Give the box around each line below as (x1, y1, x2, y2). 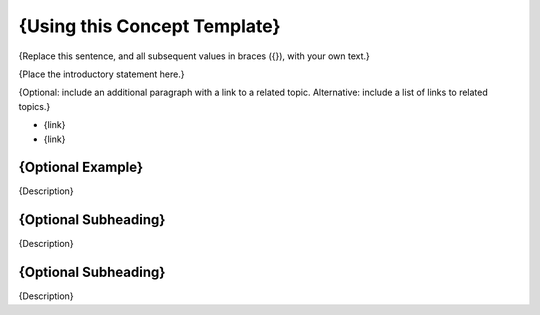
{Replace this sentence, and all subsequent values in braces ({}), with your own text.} (18, 50, 370, 62)
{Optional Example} (18, 159, 144, 176)
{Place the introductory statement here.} (18, 68, 185, 80)
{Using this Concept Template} (18, 15, 281, 37)
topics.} (18, 100, 51, 112)
